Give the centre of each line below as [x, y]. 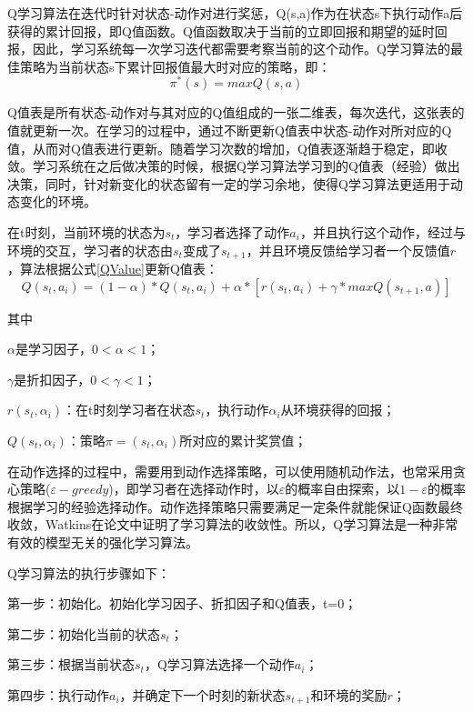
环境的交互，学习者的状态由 [90, 250]
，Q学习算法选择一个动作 [219, 664]
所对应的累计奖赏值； [243, 441]
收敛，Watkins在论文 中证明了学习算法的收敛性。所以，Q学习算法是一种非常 [233, 524]
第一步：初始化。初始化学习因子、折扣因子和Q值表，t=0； [182, 603]
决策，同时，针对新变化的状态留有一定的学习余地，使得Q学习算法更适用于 [229, 183]
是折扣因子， [52, 379]
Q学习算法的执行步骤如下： [89, 572]
